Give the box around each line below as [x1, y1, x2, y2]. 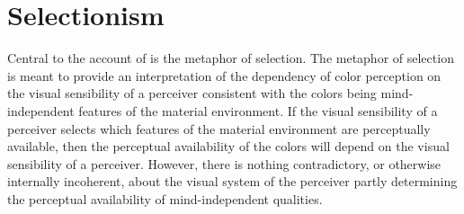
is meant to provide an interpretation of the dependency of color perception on [7, 66, 442, 85]
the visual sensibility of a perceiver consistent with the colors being [7, 84, 377, 103]
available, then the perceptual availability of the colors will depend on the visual [7, 137, 450, 156]
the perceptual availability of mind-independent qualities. [7, 189, 323, 208]
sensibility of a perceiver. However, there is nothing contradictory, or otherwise [7, 154, 442, 173]
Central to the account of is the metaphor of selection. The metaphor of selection [7, 49, 454, 67]
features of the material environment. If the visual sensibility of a [78, 101, 438, 120]
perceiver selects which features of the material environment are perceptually [7, 119, 431, 138]
